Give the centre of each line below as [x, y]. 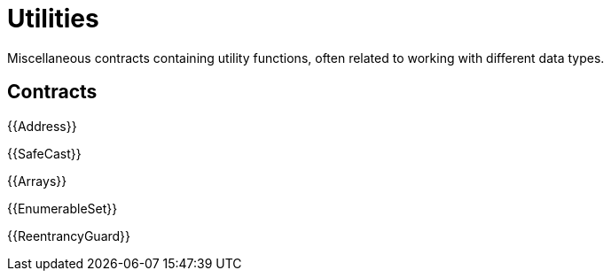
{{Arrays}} [37, 181]
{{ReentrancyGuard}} [69, 236]
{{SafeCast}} [44, 153]
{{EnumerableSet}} [63, 208]
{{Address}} [42, 126]
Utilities [53, 19]
